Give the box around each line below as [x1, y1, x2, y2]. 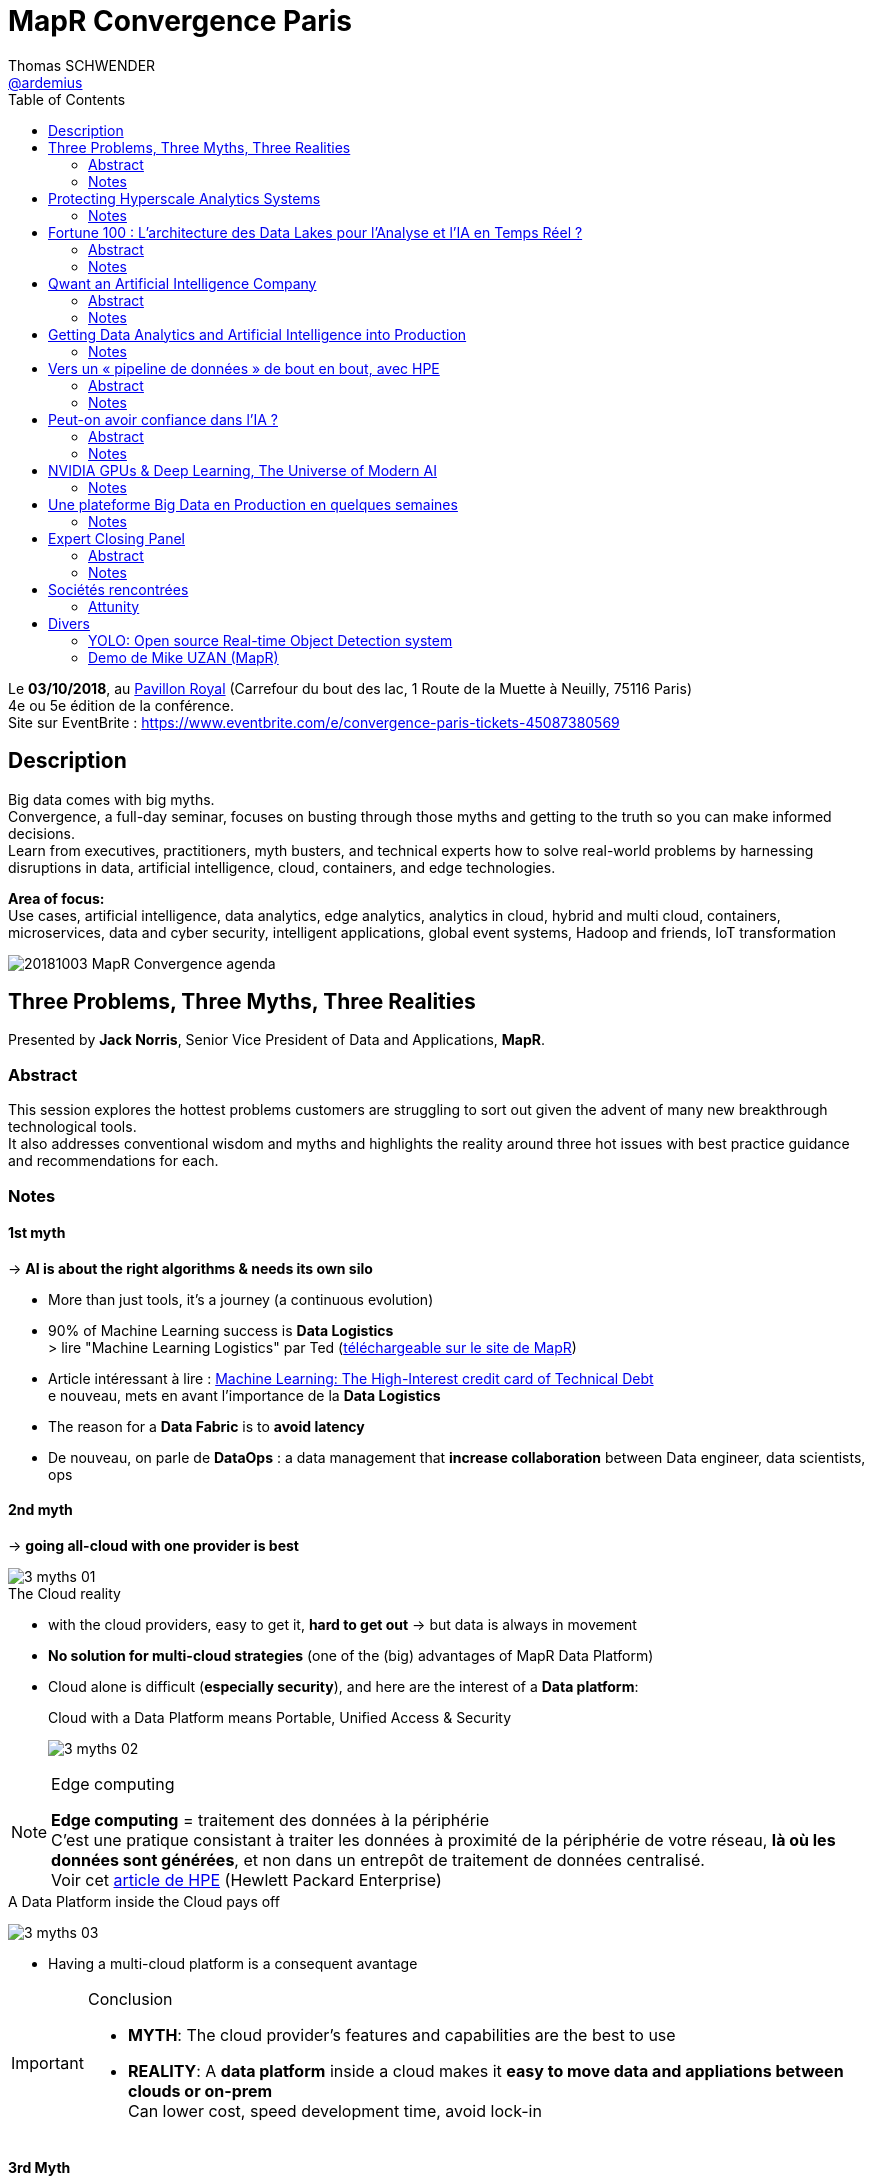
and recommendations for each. [8, 1152, 219, 1170]
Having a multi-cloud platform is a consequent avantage [48, 1955, 418, 1972]
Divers [48, 614, 90, 632]
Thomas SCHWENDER [8, 56, 156, 74]
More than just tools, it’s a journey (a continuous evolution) [48, 1290, 434, 1308]
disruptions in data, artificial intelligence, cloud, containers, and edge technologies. [8, 858, 556, 876]
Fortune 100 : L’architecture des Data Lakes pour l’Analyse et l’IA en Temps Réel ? [48, 223, 583, 241]
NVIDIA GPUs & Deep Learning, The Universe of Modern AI [48, 461, 437, 479]
